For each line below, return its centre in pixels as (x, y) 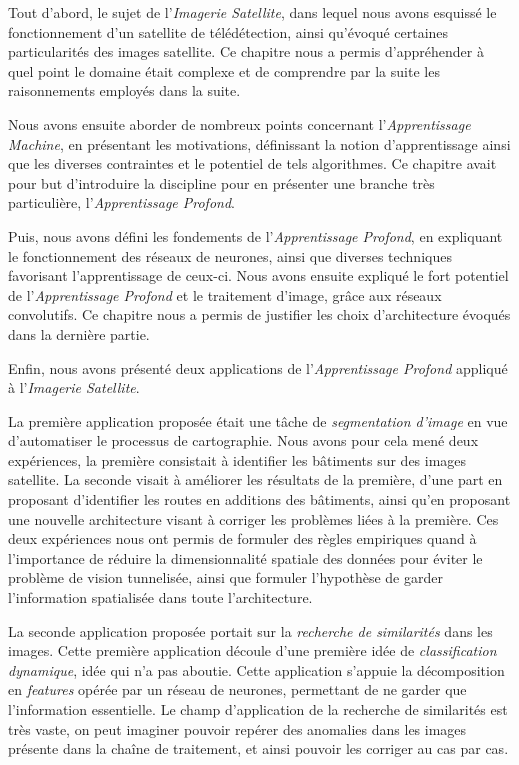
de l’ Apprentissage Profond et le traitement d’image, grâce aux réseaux (225, 294)
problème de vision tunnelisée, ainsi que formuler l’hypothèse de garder (225, 577)
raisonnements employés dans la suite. (124, 90)
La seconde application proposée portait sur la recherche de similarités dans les (250, 630)
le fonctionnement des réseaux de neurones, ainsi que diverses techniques (230, 255)
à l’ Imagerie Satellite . (74, 387)
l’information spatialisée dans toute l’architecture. (160, 597)
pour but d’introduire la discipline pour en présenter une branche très (221, 182)
